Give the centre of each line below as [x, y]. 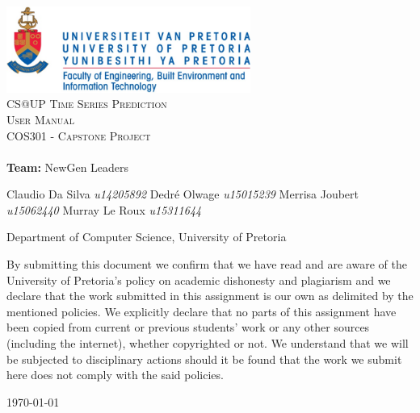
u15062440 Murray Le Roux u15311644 [104, 209]
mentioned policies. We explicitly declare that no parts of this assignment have [202, 311]
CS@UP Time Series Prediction [87, 104]
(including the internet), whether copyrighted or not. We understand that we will [208, 343]
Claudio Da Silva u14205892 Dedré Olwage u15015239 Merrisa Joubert [183, 194]
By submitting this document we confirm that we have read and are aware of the [207, 264]
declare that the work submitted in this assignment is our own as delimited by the [210, 296]
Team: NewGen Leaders [68, 167]
